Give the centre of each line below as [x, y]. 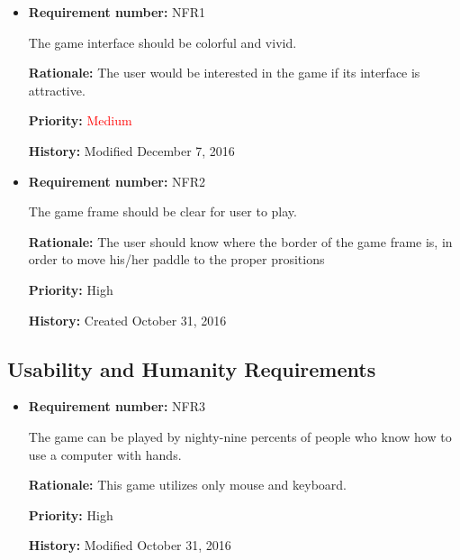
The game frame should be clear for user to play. [162, 211]
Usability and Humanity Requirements [192, 368]
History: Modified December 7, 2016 [131, 150]
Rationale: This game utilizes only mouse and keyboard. [187, 485]
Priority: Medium [80, 120]
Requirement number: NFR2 [117, 181]
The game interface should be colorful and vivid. [162, 42]
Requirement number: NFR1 [117, 12]
